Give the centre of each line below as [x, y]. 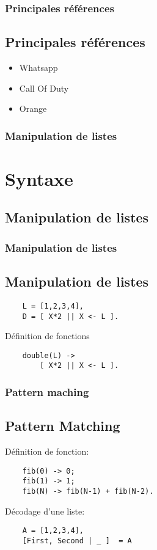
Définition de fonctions [47, 336]
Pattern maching [47, 392]
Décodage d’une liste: [45, 511]
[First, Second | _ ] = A [77, 541]
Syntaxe [39, 178]
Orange [33, 108]
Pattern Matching [63, 426]
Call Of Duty [44, 88]
